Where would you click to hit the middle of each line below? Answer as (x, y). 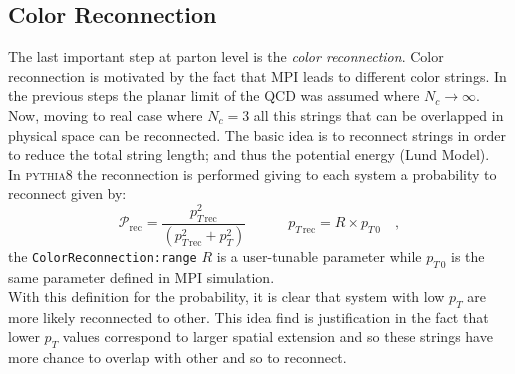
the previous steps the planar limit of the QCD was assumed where (214, 95)
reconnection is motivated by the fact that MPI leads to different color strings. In (257, 75)
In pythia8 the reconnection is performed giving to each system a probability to (252, 173)
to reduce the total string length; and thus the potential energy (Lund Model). (249, 154)
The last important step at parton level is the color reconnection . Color (226, 56)
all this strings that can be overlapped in (378, 114)
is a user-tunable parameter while (319, 255)
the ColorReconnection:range (102, 255)
